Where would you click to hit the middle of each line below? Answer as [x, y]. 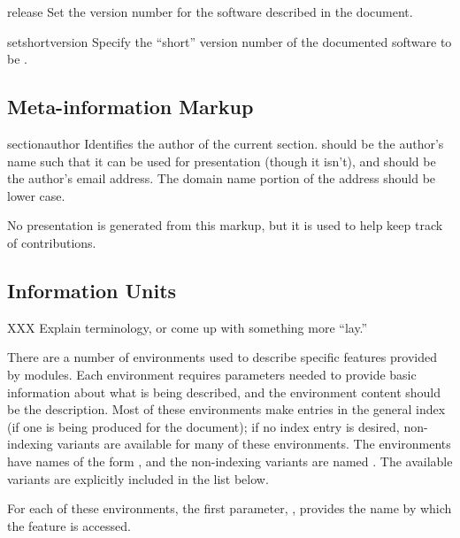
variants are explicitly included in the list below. [138, 478]
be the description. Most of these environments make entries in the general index [226, 409]
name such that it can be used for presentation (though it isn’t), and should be [222, 161]
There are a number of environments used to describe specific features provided [222, 357]
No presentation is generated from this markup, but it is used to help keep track [225, 225]
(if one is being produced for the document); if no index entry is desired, [203, 426]
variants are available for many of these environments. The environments [254, 444]
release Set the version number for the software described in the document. [210, 12]
